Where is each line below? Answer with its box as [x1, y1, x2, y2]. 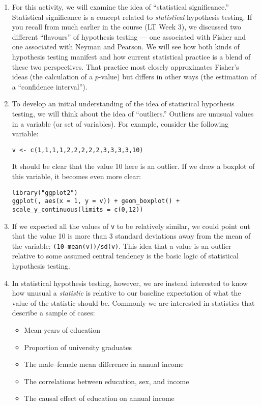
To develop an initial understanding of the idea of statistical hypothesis [12, 98, 235, 109]
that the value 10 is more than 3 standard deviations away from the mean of [12, 230, 251, 241]
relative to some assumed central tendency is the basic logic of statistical [12, 250, 239, 261]
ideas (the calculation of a [12, 71, 93, 82]
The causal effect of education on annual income [24, 393, 175, 403]
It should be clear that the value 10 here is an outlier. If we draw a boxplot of [12, 161, 255, 171]
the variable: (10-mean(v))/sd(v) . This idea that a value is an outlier [12, 240, 231, 251]
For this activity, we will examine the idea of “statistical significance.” [12, 2, 229, 12]
